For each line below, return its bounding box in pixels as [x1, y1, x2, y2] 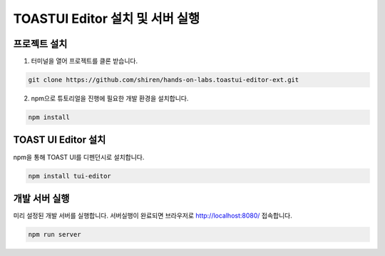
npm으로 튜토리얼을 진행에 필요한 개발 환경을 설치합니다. [31, 94, 189, 103]
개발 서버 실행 [13, 193, 70, 205]
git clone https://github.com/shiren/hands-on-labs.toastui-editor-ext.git [28, 76, 299, 84]
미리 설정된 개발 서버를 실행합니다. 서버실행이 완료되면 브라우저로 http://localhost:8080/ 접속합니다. [13, 211, 292, 220]
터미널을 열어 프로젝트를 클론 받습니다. [31, 57, 138, 66]
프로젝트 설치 [13, 38, 68, 50]
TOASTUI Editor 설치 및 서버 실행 [13, 11, 200, 26]
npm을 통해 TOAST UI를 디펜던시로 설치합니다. [13, 153, 145, 161]
